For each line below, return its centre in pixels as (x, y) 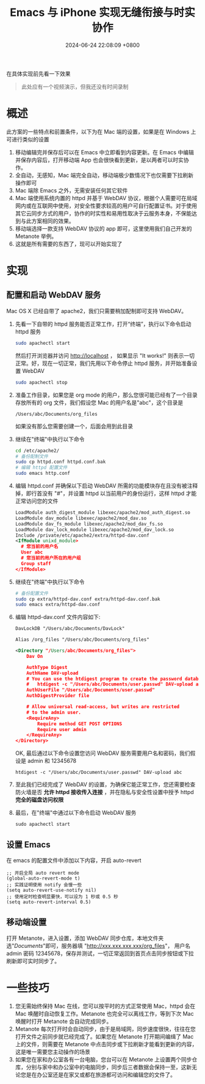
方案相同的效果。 (53, 221)
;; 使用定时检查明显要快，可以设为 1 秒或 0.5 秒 (62, 897)
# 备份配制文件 (32, 456)
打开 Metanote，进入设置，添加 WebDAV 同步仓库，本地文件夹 (85, 938)
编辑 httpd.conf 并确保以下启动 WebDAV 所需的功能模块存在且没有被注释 (106, 486)
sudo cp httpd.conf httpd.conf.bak (60, 462)
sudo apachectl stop (41, 382)
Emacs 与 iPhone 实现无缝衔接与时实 (103, 13)
